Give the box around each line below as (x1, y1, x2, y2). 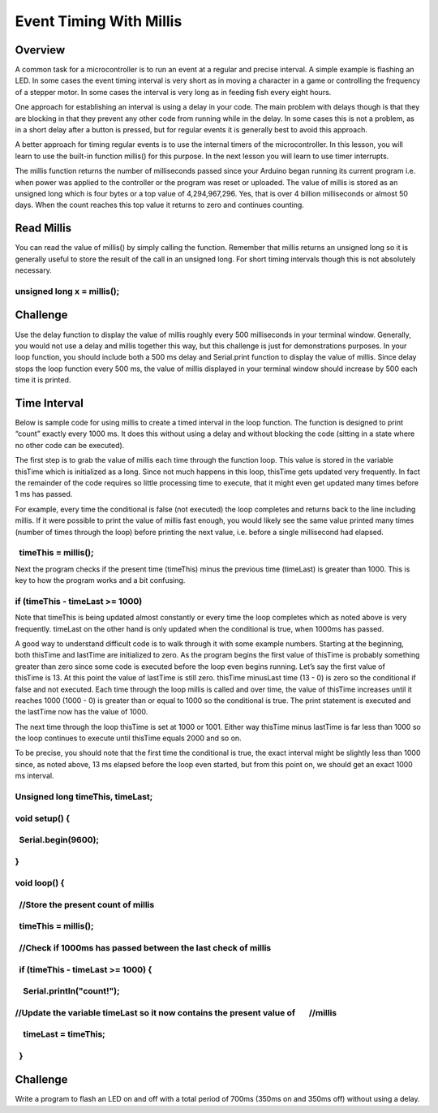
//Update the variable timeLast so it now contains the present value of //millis (15, 1007, 337, 1018)
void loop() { (15, 878, 65, 889)
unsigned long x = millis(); (15, 285, 120, 296)
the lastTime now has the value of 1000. (15, 707, 148, 717)
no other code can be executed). (15, 440, 125, 450)
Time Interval (15, 396, 84, 410)
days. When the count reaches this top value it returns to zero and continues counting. (15, 200, 304, 210)
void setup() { (15, 813, 71, 824)
